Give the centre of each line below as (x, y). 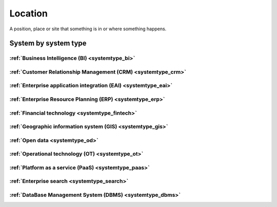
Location (29, 13)
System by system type (48, 43)
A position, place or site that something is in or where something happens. (88, 29)
